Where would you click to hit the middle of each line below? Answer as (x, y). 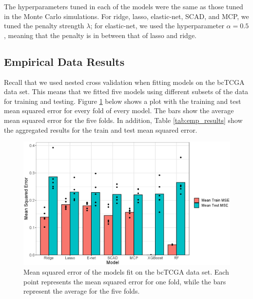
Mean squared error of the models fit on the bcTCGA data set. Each (126, 271)
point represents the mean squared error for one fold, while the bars (125, 281)
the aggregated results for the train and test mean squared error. (101, 130)
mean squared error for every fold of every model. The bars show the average (119, 110)
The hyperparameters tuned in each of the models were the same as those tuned (124, 6)
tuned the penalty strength (44, 26)
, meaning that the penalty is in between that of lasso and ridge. (100, 35)
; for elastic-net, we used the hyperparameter (157, 26)
